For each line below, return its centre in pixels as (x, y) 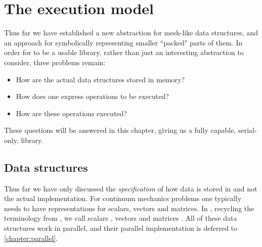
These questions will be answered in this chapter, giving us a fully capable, (120, 130)
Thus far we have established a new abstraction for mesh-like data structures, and (131, 33)
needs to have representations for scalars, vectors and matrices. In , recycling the (129, 208)
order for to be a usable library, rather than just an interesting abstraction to (124, 52)
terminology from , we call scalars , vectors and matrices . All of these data (121, 218)
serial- (247, 130)
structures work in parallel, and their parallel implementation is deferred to (121, 228)
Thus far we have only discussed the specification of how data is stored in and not (131, 188)
